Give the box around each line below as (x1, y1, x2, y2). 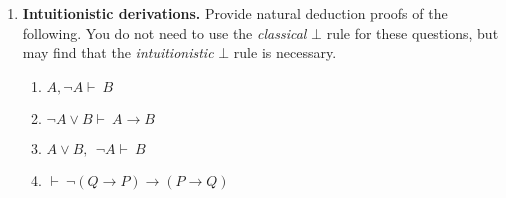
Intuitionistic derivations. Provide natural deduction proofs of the (22, 3, 448, 23)
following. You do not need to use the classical (22, 22, 307, 43)
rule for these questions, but (326, 22, 499, 43)
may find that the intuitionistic (22, 42, 214, 63)
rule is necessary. (233, 42, 337, 63)
